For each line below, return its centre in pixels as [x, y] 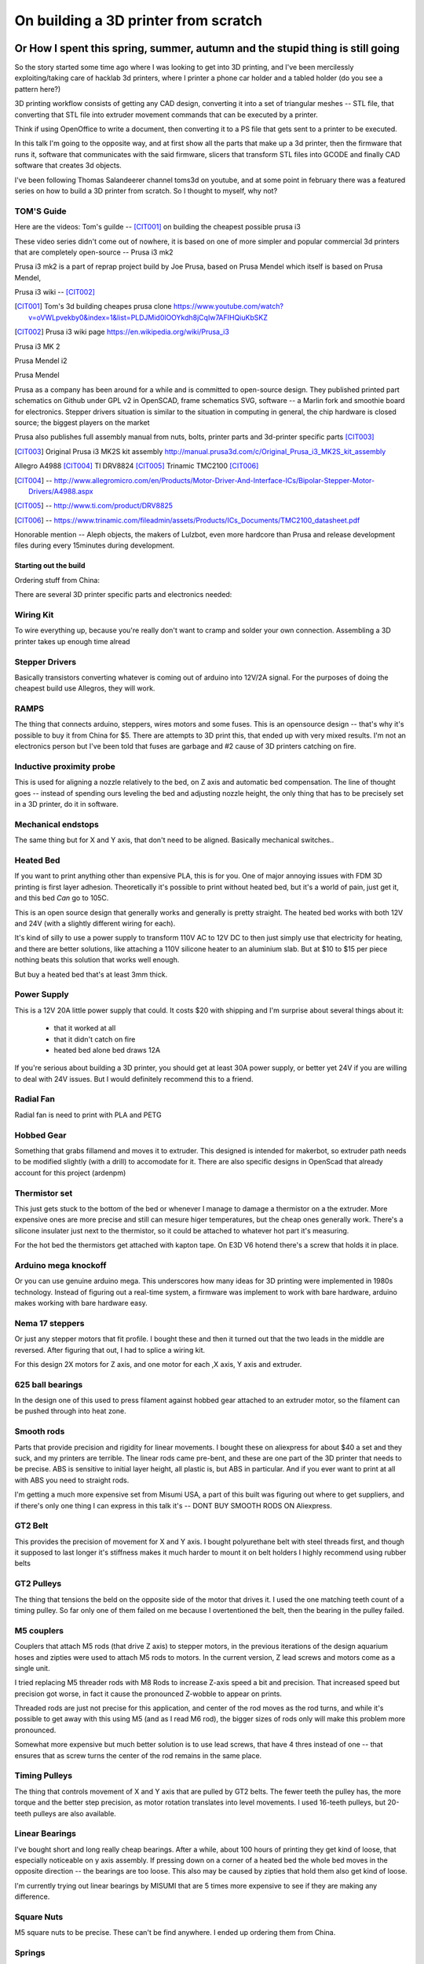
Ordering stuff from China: [57, 580]
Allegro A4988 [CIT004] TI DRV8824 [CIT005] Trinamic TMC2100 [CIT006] [137, 466]
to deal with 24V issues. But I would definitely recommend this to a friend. [134, 1079]
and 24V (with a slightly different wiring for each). [95, 924]
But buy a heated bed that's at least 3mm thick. [91, 974]
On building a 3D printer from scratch [139, 20]
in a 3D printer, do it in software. [66, 804]
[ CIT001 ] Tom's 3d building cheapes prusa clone [93, 306]
